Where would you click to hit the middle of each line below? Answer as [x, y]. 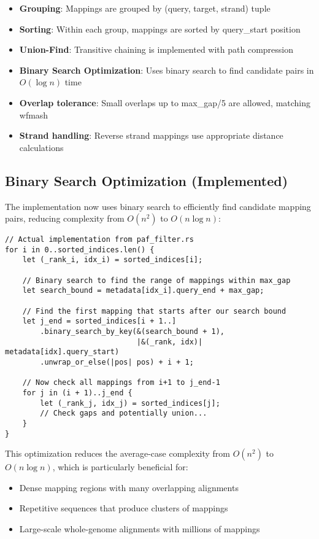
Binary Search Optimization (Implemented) [147, 180]
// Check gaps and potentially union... [124, 413]
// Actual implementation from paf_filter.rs [99, 240]
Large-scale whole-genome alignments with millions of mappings [140, 529]
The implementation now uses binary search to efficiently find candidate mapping [158, 206]
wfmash [34, 114]
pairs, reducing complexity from [65, 218]
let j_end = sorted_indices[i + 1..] [99, 321]
